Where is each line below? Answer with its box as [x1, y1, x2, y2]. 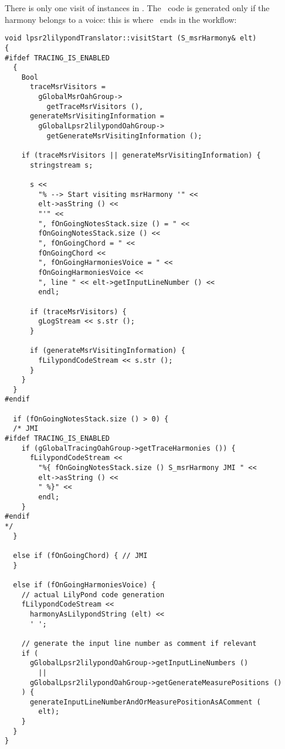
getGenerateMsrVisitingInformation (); [46, 131, 202, 140]
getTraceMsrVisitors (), [46, 102, 144, 111]
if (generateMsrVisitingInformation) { [29, 346, 185, 355]
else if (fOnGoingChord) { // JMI [13, 551, 148, 560]
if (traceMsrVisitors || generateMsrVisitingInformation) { [21, 151, 261, 160]
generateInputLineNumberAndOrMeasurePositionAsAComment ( [29, 697, 261, 706]
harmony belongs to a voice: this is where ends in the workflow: [5, 13, 237, 25]
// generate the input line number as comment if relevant [21, 639, 257, 648]
